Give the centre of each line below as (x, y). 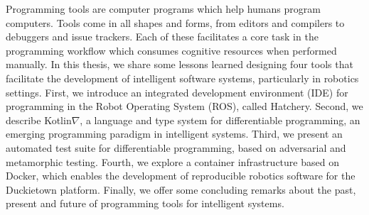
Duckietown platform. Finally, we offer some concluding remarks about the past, (181, 189)
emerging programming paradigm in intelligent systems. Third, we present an (174, 134)
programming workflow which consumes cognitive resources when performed (171, 50)
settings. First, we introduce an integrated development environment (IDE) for (177, 92)
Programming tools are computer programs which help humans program (163, 9)
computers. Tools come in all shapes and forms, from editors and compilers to (175, 22)
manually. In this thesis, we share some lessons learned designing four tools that (180, 64)
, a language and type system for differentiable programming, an (220, 120)
